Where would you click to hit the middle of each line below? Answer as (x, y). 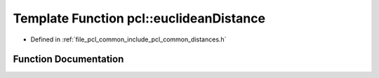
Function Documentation (68, 59)
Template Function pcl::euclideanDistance (139, 18)
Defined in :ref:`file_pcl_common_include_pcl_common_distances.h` (128, 39)
